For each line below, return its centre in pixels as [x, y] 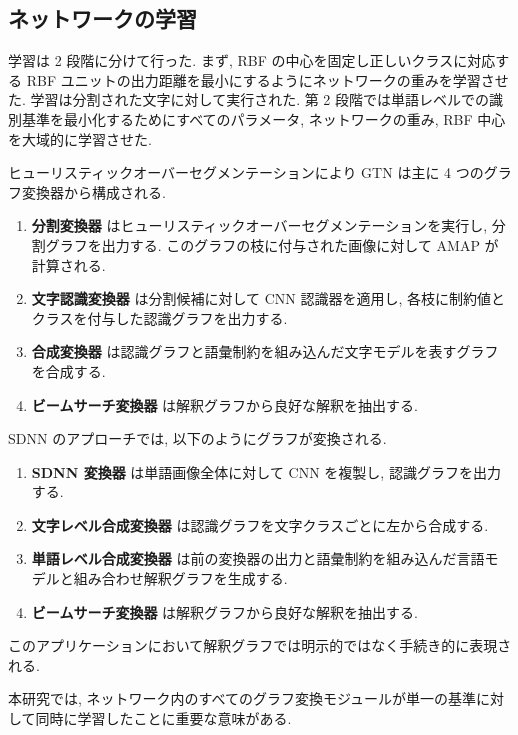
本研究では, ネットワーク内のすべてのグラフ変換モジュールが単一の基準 [242, 698]
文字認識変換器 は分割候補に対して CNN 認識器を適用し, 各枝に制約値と [268, 298]
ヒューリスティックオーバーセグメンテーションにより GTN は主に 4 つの [246, 172]
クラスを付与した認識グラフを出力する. [159, 317]
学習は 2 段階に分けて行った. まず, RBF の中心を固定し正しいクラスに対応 [252, 60]
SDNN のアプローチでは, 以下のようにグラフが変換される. [197, 438]
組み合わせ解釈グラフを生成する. [180, 578]
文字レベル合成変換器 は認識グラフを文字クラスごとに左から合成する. [260, 524]
